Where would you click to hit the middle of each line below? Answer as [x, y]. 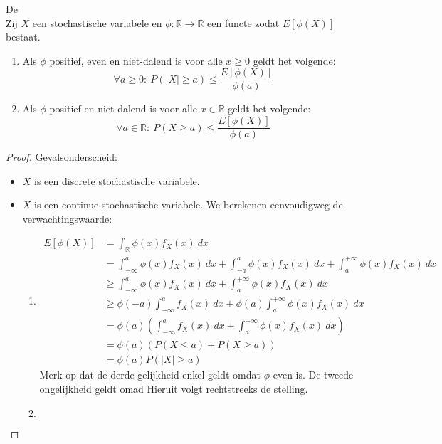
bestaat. [23, 37]
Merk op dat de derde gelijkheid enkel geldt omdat [150, 375]
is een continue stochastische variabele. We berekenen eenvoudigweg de [189, 205]
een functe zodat [243, 22]
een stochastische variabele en [97, 22]
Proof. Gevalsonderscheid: [62, 157]
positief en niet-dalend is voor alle [123, 109]
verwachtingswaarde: [67, 218]
